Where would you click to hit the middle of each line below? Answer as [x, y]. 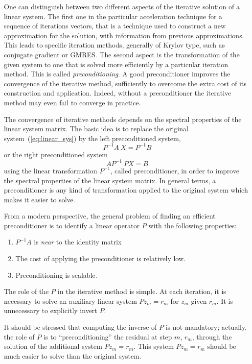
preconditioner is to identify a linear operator [72, 225]
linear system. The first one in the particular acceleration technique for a [113, 16]
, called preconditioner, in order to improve [175, 170]
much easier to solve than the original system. [73, 355]
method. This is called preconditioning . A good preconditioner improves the [117, 74]
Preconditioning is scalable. [56, 275]
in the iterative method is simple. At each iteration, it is [142, 291]
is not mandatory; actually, [206, 327]
